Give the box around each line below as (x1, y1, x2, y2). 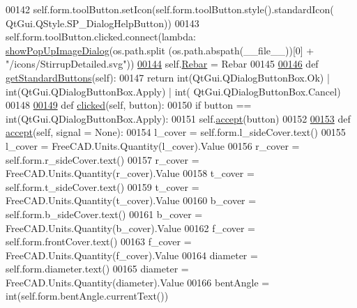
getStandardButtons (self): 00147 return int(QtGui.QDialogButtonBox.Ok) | (6, 70, 330, 84)
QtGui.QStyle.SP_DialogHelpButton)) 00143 (6, 15, 199, 30)
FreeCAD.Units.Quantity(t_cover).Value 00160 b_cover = (6, 193, 257, 208)
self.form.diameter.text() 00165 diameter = (6, 261, 189, 276)
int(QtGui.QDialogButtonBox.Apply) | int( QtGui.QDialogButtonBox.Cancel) (6, 84, 341, 98)
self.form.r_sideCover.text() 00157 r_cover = (6, 152, 199, 167)
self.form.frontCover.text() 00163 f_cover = (6, 234, 192, 249)
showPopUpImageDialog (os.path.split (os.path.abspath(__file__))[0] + (6, 43, 314, 57)
